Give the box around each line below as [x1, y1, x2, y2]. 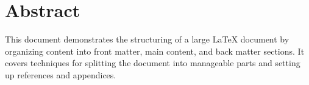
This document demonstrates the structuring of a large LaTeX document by [5, 33, 289, 46]
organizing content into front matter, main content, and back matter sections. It [5, 44, 305, 57]
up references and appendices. [5, 68, 116, 81]
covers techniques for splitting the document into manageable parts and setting [5, 56, 300, 69]
